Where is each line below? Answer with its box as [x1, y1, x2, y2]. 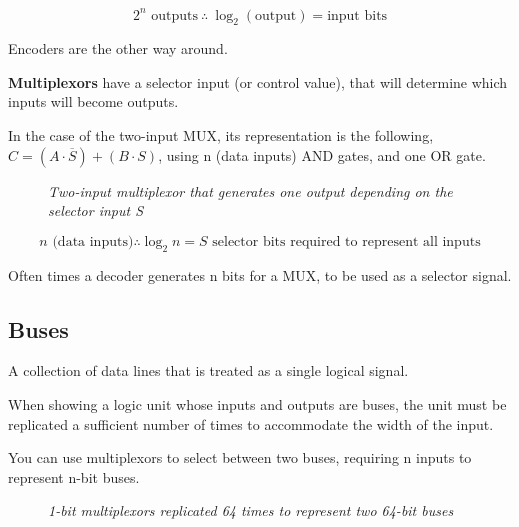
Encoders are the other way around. [8, 38, 228, 59]
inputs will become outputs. [8, 91, 179, 112]
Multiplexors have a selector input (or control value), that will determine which [8, 71, 508, 92]
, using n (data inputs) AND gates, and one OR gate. [158, 144, 486, 165]
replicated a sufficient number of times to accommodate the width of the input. [8, 413, 494, 434]
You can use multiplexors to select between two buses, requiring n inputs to [8, 447, 472, 468]
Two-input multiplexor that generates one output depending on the [48, 180, 453, 201]
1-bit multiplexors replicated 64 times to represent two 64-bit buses [48, 500, 454, 521]
